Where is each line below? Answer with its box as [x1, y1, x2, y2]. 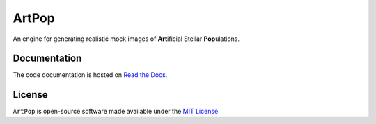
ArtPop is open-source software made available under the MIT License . [13, 107, 220, 116]
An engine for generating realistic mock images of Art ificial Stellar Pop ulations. [13, 35, 240, 43]
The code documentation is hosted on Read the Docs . [13, 71, 168, 79]
